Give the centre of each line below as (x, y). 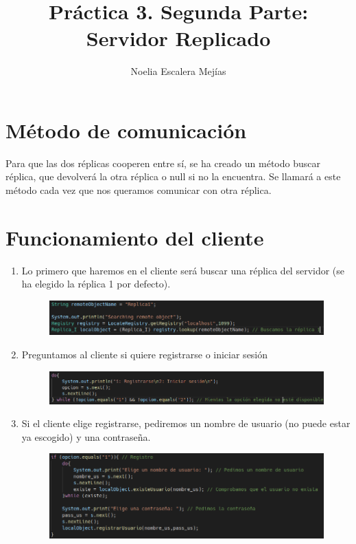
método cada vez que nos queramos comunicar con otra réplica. (139, 190)
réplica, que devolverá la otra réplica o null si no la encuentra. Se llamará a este (173, 176)
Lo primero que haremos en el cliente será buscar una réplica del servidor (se (183, 270)
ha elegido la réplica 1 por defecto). (96, 284)
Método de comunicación (126, 130)
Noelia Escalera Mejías (178, 71)
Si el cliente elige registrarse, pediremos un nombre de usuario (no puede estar (186, 423)
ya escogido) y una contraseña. (86, 436)
